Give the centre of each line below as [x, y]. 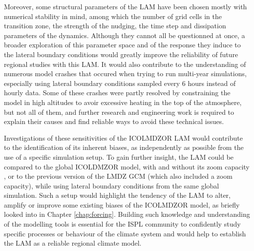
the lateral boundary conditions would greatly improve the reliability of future [121, 54]
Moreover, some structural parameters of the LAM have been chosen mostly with [126, 6]
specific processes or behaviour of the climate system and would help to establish [125, 233]
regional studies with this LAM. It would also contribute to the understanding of [125, 64]
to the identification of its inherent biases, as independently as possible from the [124, 147]
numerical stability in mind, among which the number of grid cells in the [113, 16]
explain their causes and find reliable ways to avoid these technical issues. [114, 121]
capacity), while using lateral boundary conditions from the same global [112, 185]
